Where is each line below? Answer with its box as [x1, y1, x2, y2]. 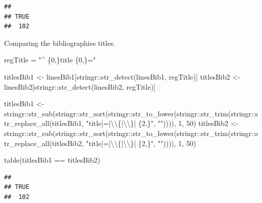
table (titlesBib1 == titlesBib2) [4, 155, 100, 165]
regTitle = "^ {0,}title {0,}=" [4, 54, 96, 65]
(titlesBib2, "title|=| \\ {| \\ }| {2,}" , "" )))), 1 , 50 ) [49, 138, 196, 148]
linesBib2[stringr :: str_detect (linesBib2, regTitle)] [4, 81, 155, 92]
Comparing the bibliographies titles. [4, 37, 116, 48]
